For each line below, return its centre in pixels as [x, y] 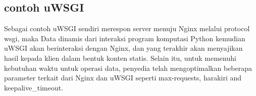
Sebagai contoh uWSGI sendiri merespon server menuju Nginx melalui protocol [127, 28]
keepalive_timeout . [34, 87]
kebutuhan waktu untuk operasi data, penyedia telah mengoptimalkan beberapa [128, 68]
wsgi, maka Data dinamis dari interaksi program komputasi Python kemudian [125, 38]
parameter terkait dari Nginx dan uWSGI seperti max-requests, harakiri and [123, 78]
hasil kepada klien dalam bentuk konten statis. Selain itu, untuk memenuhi [120, 58]
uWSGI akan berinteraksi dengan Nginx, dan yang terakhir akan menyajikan [123, 48]
